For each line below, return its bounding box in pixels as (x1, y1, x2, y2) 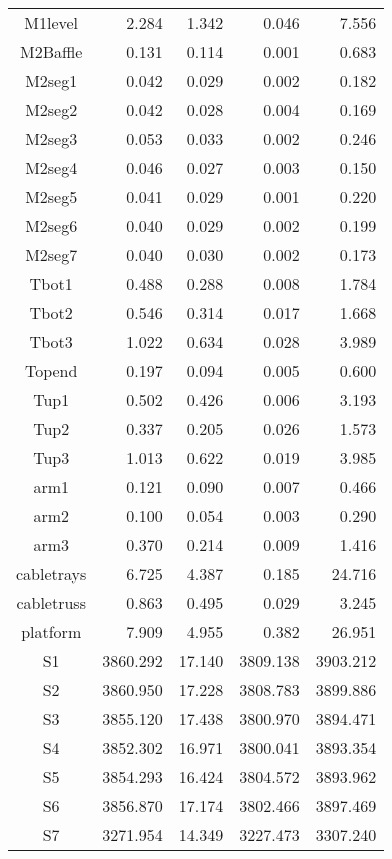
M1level (24, 11, 79, 34)
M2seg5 (25, 185, 78, 208)
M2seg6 (25, 214, 78, 237)
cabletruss (16, 591, 86, 614)
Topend (24, 359, 78, 382)
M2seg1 (25, 69, 78, 92)
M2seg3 (25, 127, 78, 150)
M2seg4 (25, 156, 78, 179)
